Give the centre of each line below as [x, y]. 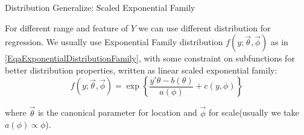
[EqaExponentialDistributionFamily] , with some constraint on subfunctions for [150, 58]
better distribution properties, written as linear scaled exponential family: [141, 70]
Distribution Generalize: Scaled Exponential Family [100, 7]
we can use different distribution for [204, 27]
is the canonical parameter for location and [117, 112]
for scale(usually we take [254, 112]
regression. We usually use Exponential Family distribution [114, 42]
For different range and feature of [67, 27]
